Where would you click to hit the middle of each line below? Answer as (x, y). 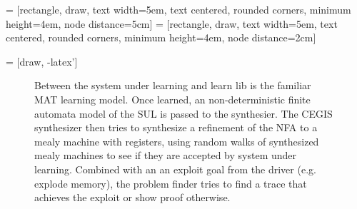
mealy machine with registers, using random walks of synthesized (177, 141)
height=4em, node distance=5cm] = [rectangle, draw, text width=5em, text (172, 23)
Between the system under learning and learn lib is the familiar (173, 85)
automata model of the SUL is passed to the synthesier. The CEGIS (183, 113)
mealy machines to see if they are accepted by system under (166, 155)
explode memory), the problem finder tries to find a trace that (171, 183)
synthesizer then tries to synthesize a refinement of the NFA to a (176, 127)
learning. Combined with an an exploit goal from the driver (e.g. (175, 169)
